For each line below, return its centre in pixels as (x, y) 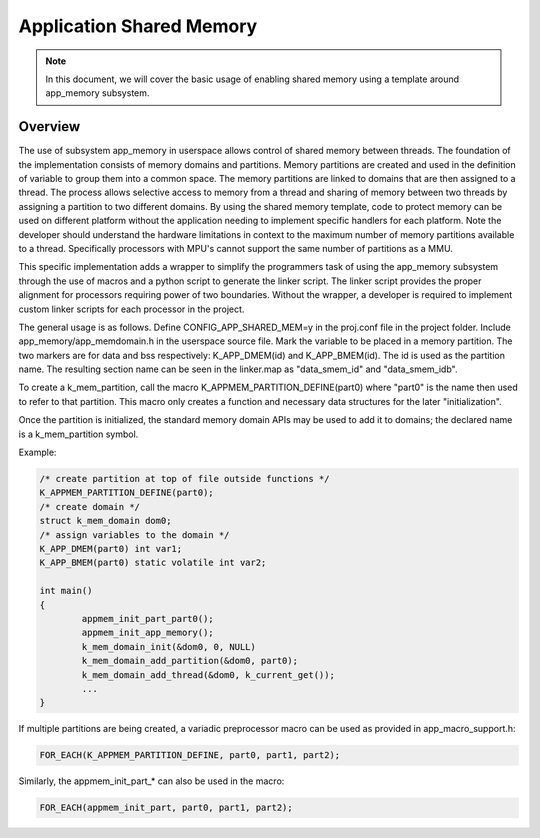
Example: (37, 452)
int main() (66, 591)
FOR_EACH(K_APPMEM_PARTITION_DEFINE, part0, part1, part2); (190, 755)
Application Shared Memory (138, 26)
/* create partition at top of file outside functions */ (184, 479)
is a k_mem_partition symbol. (78, 434)
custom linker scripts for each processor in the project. (131, 309)
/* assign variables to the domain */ (134, 534)
